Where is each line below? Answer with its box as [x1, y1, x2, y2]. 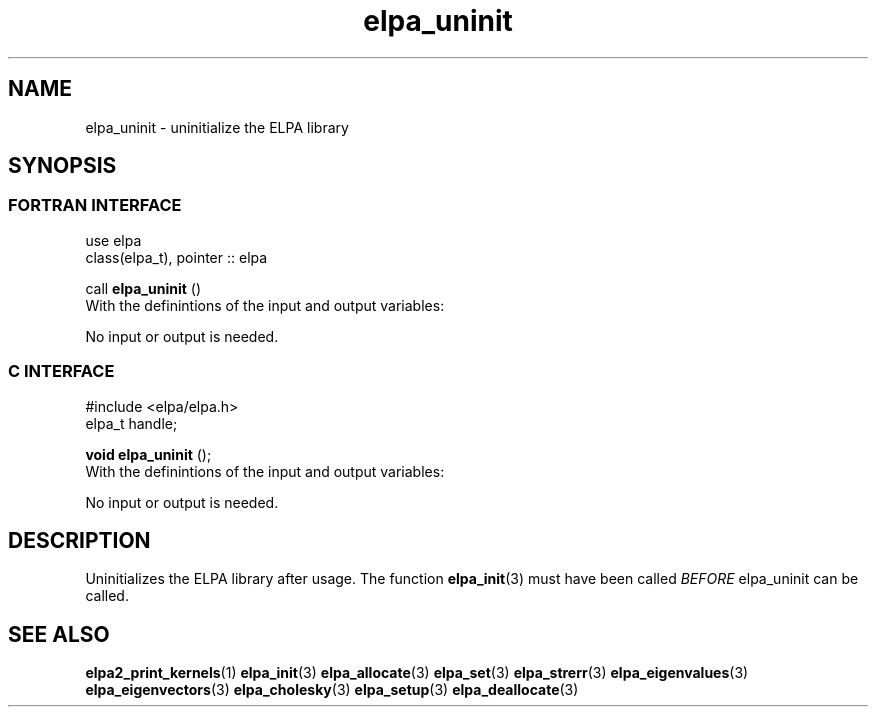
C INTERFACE [8, 361, 115, 382]
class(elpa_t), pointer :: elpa [85, 248, 268, 266]
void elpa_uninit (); [85, 445, 212, 463]
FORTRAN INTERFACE [8, 195, 182, 216]
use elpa [85, 231, 142, 249]
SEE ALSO [8, 621, 110, 647]
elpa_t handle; [85, 414, 178, 432]
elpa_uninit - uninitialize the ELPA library [85, 118, 349, 136]
